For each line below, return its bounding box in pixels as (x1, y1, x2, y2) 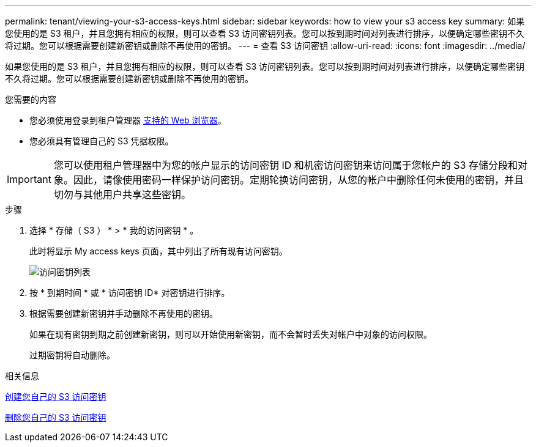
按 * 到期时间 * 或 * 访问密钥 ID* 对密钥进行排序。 (29, 287, 230, 298)
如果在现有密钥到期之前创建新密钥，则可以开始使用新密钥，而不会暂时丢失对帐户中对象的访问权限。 (29, 329, 432, 339)
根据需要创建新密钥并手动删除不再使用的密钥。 (29, 308, 218, 319)
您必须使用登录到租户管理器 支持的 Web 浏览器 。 (29, 115, 226, 125)
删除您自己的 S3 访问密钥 (5, 412, 106, 423)
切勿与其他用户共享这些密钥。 (53, 188, 191, 201)
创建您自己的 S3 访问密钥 (5, 391, 106, 402)
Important (7, 173, 51, 185)
